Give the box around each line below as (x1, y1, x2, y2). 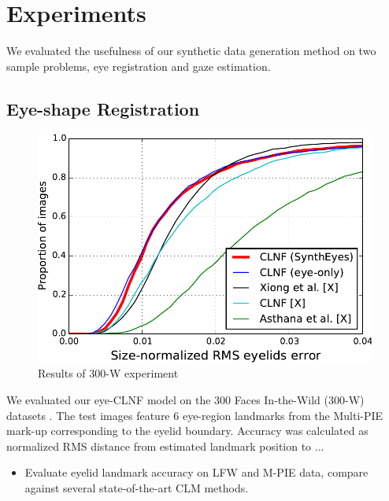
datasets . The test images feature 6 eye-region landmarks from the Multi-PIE (6, 407, 383, 423)
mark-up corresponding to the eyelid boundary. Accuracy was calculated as (6, 422, 369, 439)
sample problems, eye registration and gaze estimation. (6, 57, 271, 74)
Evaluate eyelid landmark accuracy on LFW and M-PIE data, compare (24, 464, 369, 481)
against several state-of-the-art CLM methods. (24, 480, 249, 495)
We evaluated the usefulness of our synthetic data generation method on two (6, 42, 376, 59)
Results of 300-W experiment (38, 365, 179, 381)
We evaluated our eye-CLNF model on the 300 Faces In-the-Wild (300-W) (6, 392, 365, 408)
